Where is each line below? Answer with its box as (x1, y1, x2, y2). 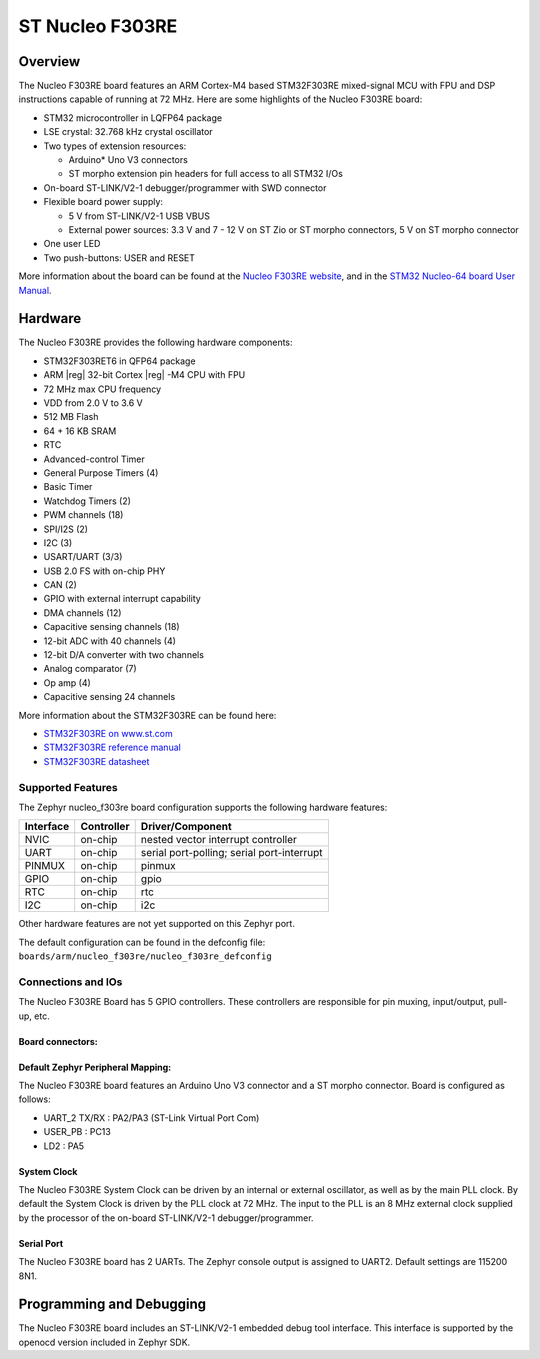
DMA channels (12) (43, 606, 122, 619)
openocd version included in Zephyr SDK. (18, 1336, 191, 1348)
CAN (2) (43, 579, 77, 591)
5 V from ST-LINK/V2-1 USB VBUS (68, 210, 210, 222)
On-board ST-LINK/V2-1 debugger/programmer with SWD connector (43, 181, 327, 194)
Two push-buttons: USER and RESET (43, 251, 195, 264)
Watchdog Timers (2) (43, 495, 132, 507)
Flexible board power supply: (43, 196, 164, 208)
